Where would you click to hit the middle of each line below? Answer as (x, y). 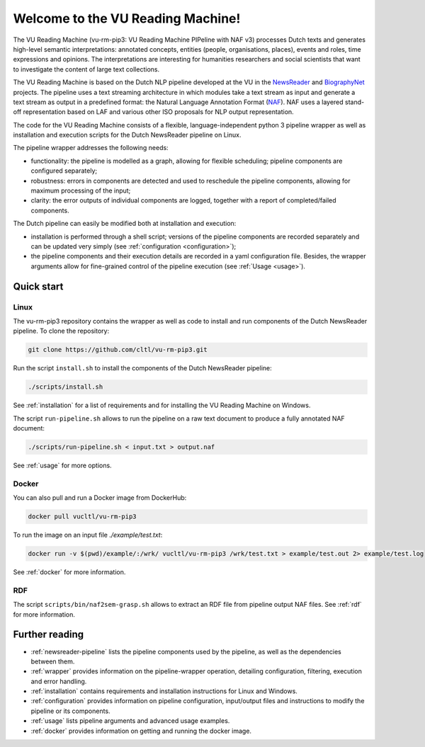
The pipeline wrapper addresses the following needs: (91, 148)
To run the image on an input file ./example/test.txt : (88, 535)
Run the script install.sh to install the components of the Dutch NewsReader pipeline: (142, 368)
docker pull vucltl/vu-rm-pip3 (83, 517)
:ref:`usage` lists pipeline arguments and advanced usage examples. (130, 721)
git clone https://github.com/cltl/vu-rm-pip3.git (118, 350)
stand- (355, 102)
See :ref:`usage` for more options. (63, 465)
